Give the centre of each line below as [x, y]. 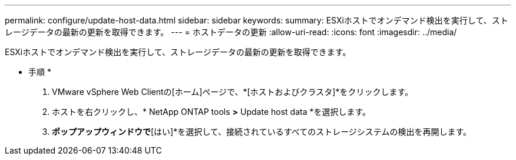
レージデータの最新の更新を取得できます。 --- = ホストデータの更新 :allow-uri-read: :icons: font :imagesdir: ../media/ [231, 32]
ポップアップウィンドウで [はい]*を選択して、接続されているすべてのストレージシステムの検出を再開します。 [262, 132]
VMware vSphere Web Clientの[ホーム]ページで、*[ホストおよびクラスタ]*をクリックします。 [233, 92]
